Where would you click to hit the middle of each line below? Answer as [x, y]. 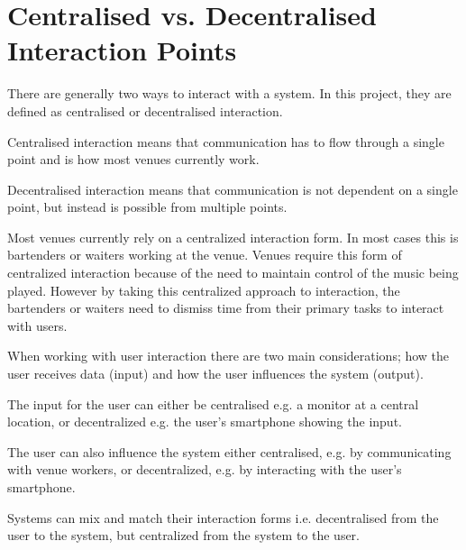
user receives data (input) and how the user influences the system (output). [215, 374]
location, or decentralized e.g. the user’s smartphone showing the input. [205, 422]
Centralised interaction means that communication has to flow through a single [226, 141]
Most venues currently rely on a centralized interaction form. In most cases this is [233, 237]
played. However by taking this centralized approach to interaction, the [204, 290]
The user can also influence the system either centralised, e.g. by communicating [229, 451]
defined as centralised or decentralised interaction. [145, 110]
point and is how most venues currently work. [133, 159]
